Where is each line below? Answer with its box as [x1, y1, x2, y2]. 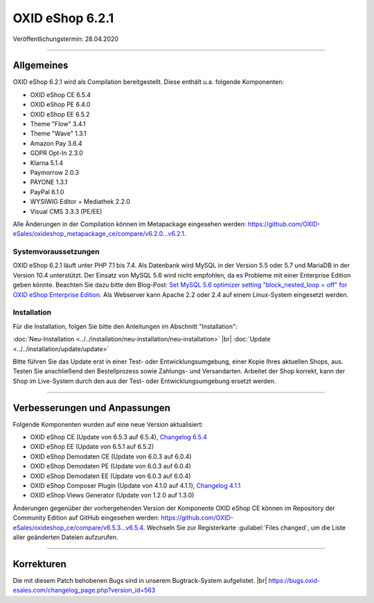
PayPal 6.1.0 [30, 187, 64, 196]
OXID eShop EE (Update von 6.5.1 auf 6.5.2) [30, 443, 154, 451]
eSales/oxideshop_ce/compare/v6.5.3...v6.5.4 [12, 523, 143, 532]
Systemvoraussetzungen [12, 247, 100, 257]
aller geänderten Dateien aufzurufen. [12, 533, 118, 541]
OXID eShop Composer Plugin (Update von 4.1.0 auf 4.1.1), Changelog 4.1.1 [30, 481, 241, 489]
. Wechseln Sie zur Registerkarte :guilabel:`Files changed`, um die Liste [143, 523, 346, 532]
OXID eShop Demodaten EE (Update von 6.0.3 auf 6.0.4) [30, 472, 191, 480]
